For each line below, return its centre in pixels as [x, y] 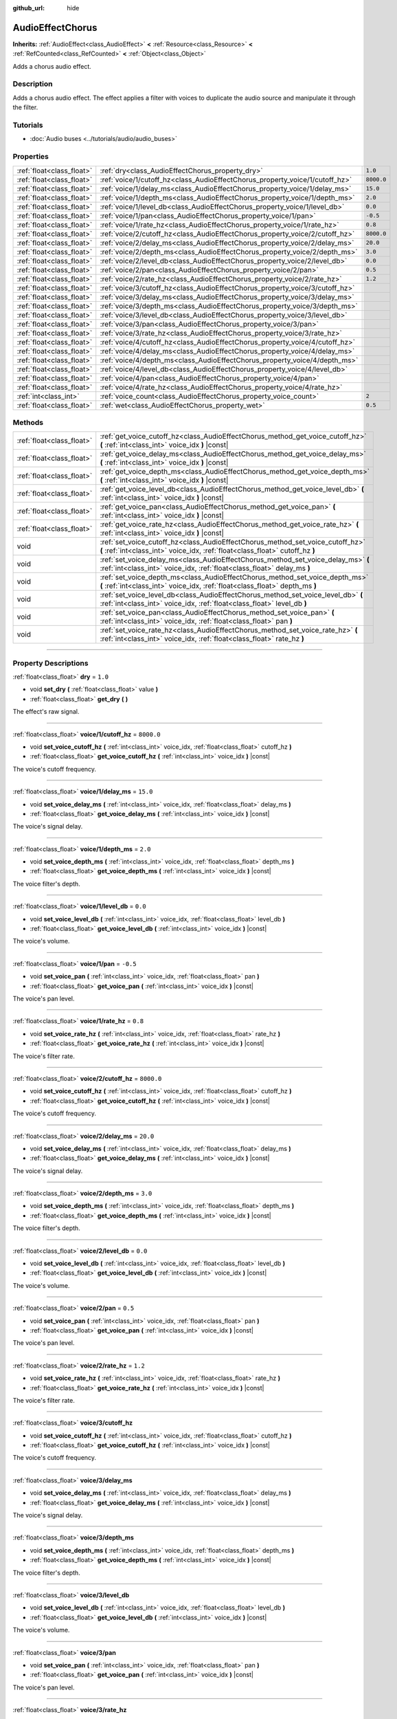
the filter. [25, 107]
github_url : [29, 8]
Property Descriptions [50, 663]
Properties [31, 157]
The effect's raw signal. [46, 712]
